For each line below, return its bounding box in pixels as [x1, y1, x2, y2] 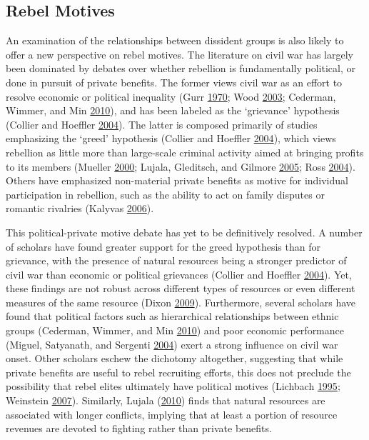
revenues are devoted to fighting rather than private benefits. [6, 421, 272, 436]
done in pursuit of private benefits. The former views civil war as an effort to [6, 74, 343, 89]
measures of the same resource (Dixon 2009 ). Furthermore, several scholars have [6, 294, 356, 309]
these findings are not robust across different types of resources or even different [6, 281, 355, 296]
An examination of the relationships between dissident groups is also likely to [6, 33, 344, 48]
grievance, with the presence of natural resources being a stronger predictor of [6, 253, 347, 268]
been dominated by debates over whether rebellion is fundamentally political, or [6, 61, 355, 76]
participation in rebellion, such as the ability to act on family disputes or [6, 186, 325, 201]
